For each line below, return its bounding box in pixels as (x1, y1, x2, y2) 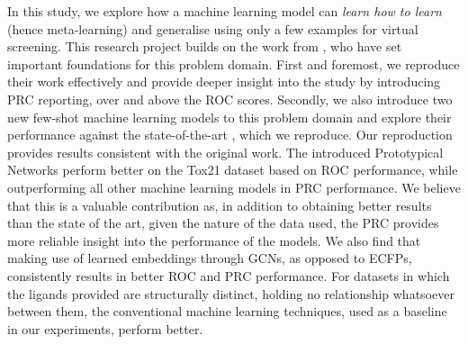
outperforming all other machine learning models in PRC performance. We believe (7, 177, 461, 196)
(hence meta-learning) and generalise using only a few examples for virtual (7, 19, 418, 38)
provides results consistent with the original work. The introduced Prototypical (7, 142, 444, 161)
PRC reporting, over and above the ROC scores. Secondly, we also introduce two (7, 89, 453, 108)
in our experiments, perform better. (7, 319, 203, 338)
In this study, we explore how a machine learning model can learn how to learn (7, 2, 442, 20)
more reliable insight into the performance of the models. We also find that (7, 231, 421, 249)
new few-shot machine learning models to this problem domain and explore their (7, 107, 452, 126)
